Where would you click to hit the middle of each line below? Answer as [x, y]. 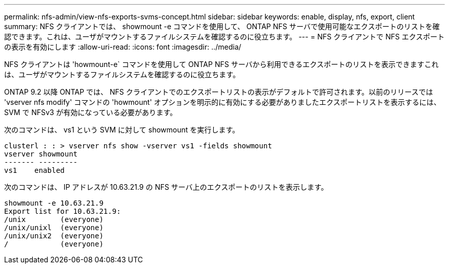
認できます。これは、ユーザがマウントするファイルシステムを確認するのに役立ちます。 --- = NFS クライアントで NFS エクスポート [224, 37]
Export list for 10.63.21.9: [63, 211]
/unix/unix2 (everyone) [54, 236]
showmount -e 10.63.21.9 [54, 203]
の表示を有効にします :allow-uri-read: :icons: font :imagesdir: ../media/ [123, 47]
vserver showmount [41, 154]
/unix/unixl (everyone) [54, 228]
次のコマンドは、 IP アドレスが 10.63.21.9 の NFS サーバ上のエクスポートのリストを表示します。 [166, 187]
